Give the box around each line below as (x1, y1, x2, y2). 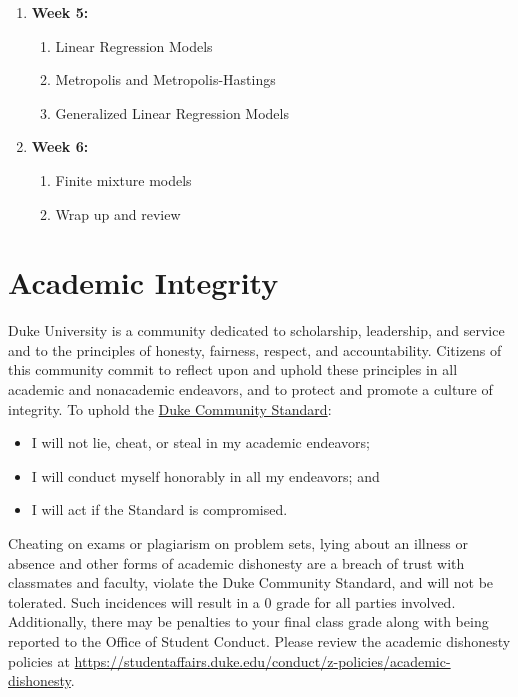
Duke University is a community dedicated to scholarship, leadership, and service (8, 320, 505, 341)
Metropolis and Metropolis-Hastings (55, 69, 276, 90)
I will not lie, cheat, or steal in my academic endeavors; (31, 432, 370, 453)
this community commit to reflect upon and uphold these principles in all (8, 359, 458, 380)
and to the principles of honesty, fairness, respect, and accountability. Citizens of (8, 339, 502, 360)
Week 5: (31, 2, 89, 22)
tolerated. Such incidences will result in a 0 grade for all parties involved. (8, 591, 456, 612)
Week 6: (31, 136, 89, 157)
